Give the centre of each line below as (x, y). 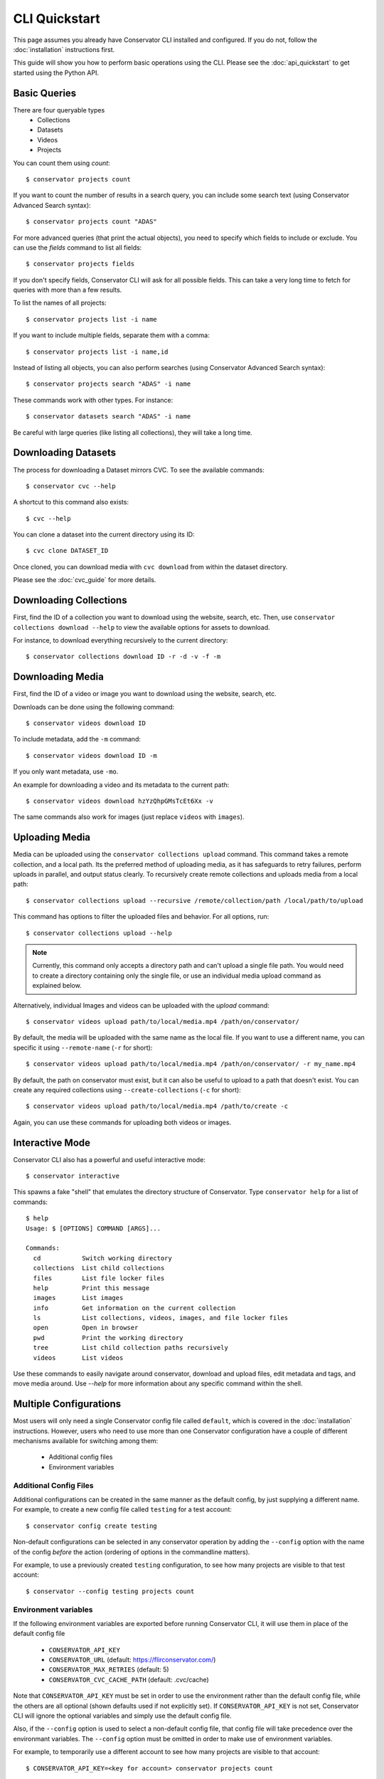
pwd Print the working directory (108, 1337)
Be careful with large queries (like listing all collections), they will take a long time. (133, 432)
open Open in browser (86, 1328)
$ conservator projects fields (80, 264)
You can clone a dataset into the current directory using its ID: (104, 534)
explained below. (57, 986)
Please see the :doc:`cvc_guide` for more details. (85, 580)
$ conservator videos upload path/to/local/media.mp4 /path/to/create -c (157, 1106)
